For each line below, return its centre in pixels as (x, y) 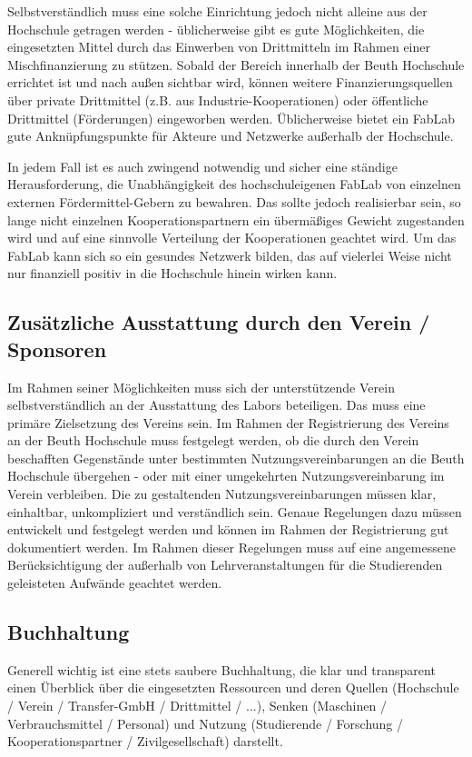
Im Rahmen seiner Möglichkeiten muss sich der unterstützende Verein (201, 387)
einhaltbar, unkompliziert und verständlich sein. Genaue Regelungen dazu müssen (235, 511)
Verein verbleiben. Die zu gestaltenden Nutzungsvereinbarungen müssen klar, (222, 494)
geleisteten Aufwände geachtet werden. (115, 583)
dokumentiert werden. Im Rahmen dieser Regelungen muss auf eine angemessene (231, 547)
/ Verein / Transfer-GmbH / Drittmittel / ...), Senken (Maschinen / (197, 706)
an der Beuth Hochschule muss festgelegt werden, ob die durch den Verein (213, 440)
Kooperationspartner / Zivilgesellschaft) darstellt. (145, 741)
